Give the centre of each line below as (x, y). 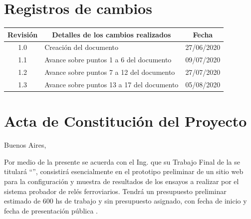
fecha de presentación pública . (51, 210)
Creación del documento (82, 47)
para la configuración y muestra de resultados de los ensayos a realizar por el (122, 181)
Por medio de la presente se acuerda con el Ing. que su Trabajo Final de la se (122, 161)
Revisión (23, 34)
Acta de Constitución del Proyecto (125, 121)
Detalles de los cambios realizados (112, 34)
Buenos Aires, (25, 145)
